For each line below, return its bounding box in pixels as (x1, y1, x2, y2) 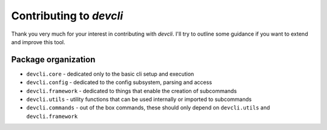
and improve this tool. (11, 38, 65, 45)
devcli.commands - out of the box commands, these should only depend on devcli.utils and (26, 104, 270, 111)
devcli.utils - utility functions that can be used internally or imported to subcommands (26, 96, 252, 103)
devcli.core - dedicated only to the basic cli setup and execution (26, 70, 194, 77)
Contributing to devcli (11, 9, 124, 22)
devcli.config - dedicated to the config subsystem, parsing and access (26, 79, 212, 86)
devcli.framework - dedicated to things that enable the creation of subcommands (26, 87, 237, 94)
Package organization (11, 54, 96, 65)
